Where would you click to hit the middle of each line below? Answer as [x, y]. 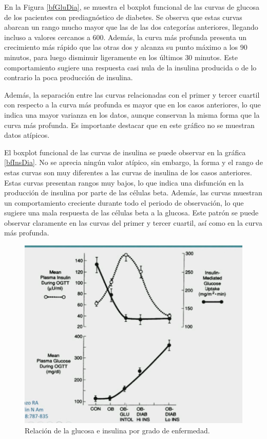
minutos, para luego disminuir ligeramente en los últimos [93, 57]
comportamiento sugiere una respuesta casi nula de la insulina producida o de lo [130, 67]
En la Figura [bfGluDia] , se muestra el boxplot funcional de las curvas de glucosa [132, 7]
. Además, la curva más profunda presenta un [175, 37]
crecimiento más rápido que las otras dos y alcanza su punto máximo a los [121, 47]
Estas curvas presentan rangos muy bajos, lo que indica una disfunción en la [124, 182]
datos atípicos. [27, 135]
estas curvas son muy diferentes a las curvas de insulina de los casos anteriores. [128, 172]
